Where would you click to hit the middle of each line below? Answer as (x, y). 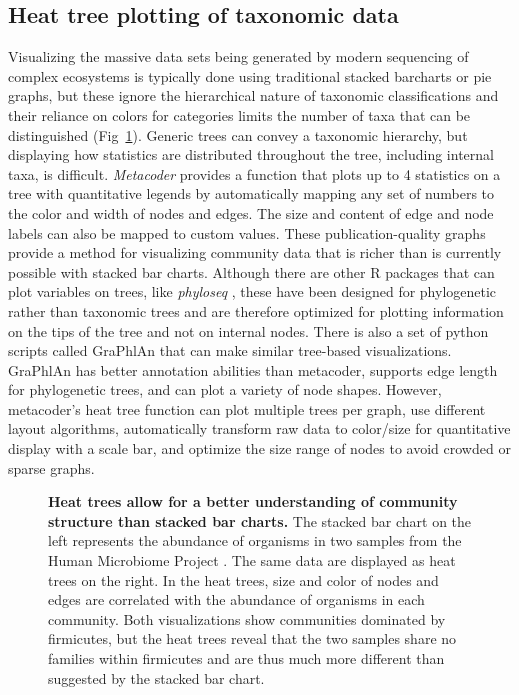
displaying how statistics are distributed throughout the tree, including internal (251, 154)
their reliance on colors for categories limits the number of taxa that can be (239, 114)
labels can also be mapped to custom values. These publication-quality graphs (247, 232)
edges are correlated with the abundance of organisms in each (236, 599)
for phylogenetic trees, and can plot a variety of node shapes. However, (225, 389)
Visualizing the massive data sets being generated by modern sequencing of (238, 56)
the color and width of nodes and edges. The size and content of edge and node (251, 212)
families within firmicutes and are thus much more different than (246, 658)
